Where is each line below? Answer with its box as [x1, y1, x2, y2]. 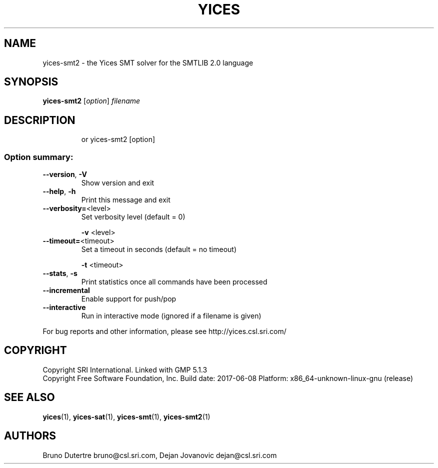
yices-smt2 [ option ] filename [42, 96, 140, 105]
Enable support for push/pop [81, 294, 176, 303]
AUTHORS [4, 429, 56, 442]
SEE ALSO [4, 391, 55, 404]
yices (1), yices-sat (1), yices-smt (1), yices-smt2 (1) [42, 412, 210, 421]
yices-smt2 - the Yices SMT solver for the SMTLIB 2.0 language [42, 58, 253, 67]
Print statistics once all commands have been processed [81, 277, 267, 286]
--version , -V [42, 170, 87, 179]
